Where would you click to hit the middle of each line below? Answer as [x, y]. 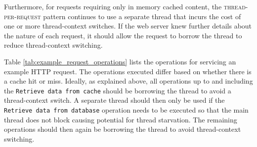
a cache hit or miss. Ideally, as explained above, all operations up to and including [128, 81]
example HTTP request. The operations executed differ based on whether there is [128, 71]
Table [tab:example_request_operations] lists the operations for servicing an [120, 61]
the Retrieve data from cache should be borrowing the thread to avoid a [118, 90]
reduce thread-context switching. [53, 45]
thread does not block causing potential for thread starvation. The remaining [121, 119]
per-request [22, 16]
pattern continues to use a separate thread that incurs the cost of [142, 16]
